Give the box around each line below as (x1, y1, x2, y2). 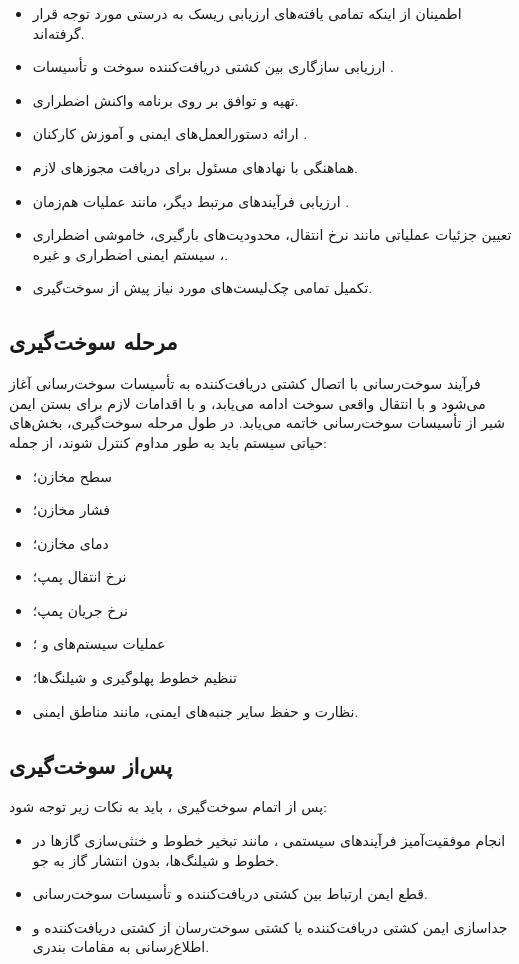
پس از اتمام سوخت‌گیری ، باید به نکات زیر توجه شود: (9, 796, 327, 817)
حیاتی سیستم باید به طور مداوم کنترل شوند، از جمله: (9, 431, 327, 452)
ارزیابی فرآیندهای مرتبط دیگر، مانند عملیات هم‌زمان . (32, 190, 350, 211)
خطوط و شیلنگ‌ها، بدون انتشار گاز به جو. (32, 849, 279, 870)
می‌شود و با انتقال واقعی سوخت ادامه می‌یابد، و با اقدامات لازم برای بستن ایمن (9, 392, 486, 413)
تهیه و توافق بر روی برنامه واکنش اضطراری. (32, 89, 299, 110)
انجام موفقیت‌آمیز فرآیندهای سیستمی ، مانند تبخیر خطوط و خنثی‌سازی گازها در (32, 830, 506, 851)
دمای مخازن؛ (32, 532, 109, 553)
